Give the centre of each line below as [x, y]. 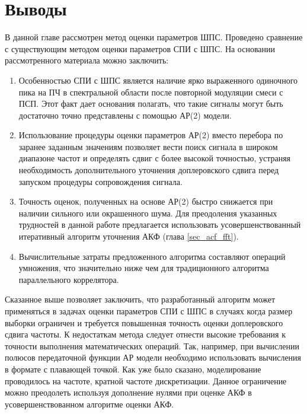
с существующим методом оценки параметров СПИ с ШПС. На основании [140, 48]
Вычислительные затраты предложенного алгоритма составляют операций [152, 256]
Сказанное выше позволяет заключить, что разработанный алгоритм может [140, 299]
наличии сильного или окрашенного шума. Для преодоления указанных [148, 213]
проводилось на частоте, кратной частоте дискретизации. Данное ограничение [146, 380]
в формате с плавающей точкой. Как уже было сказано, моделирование [133, 369]
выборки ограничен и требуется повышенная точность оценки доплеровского [144, 322]
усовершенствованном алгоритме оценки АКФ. [89, 404]
